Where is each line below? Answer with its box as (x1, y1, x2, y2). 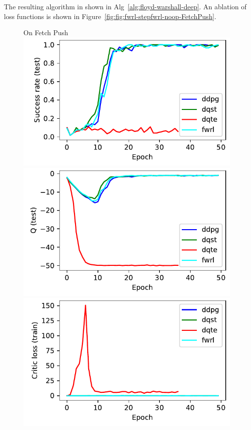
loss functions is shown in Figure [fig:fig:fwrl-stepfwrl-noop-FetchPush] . (4, 11, 216, 21)
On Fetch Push (23, 27, 68, 38)
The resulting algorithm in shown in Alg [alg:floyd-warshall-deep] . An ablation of (4, 1, 247, 11)
